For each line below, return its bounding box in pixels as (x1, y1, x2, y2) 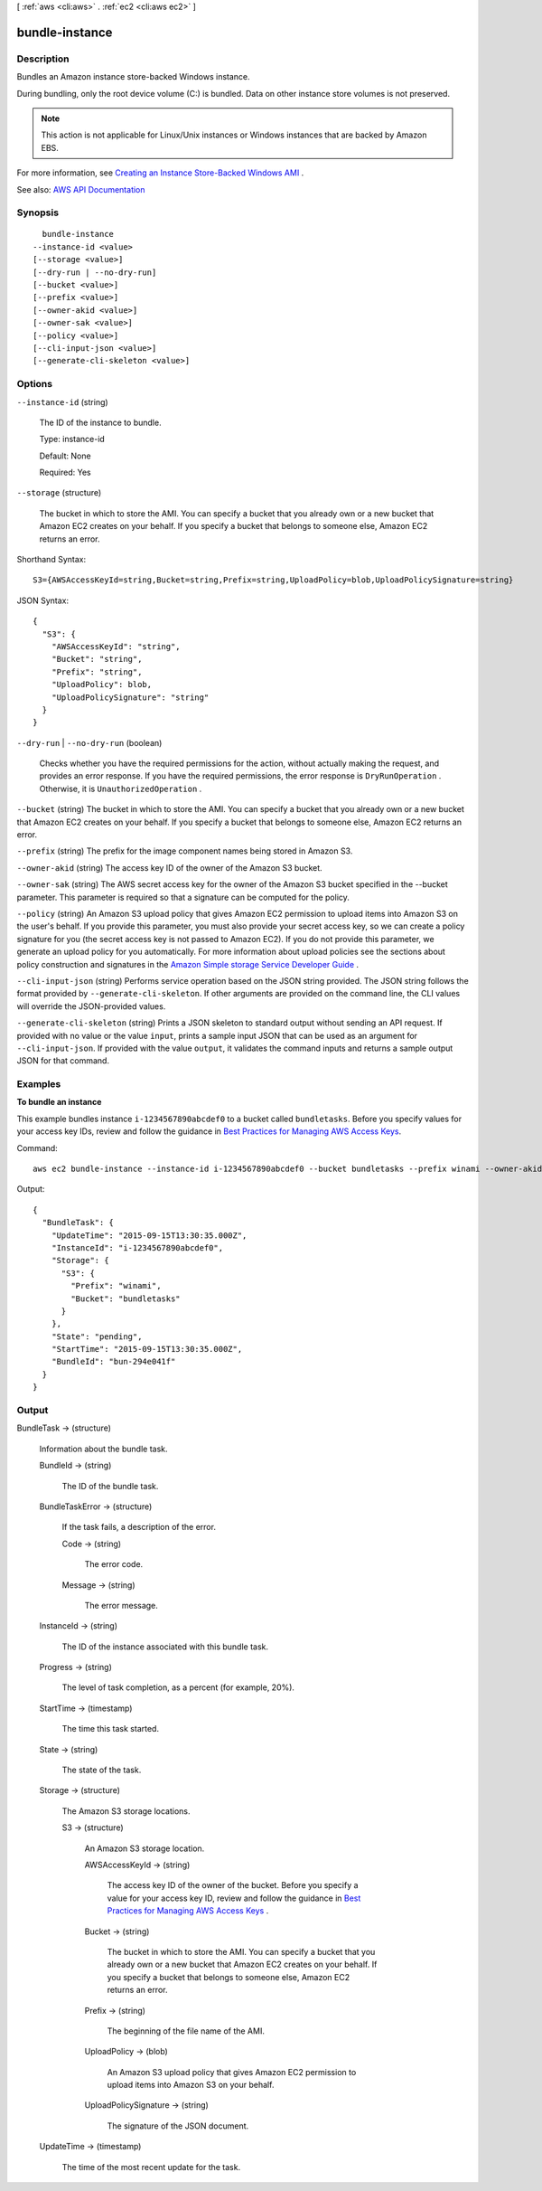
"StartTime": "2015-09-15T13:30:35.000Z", (51, 1344, 243, 1355)
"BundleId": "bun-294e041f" (51, 1356, 176, 1367)
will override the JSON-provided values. (16, 1000, 166, 1012)
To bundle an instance (16, 1097, 102, 1108)
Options (16, 378, 53, 391)
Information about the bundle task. (39, 1443, 168, 1454)
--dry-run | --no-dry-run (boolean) (16, 737, 163, 748)
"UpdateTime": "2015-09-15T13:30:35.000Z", (51, 1230, 248, 1241)
